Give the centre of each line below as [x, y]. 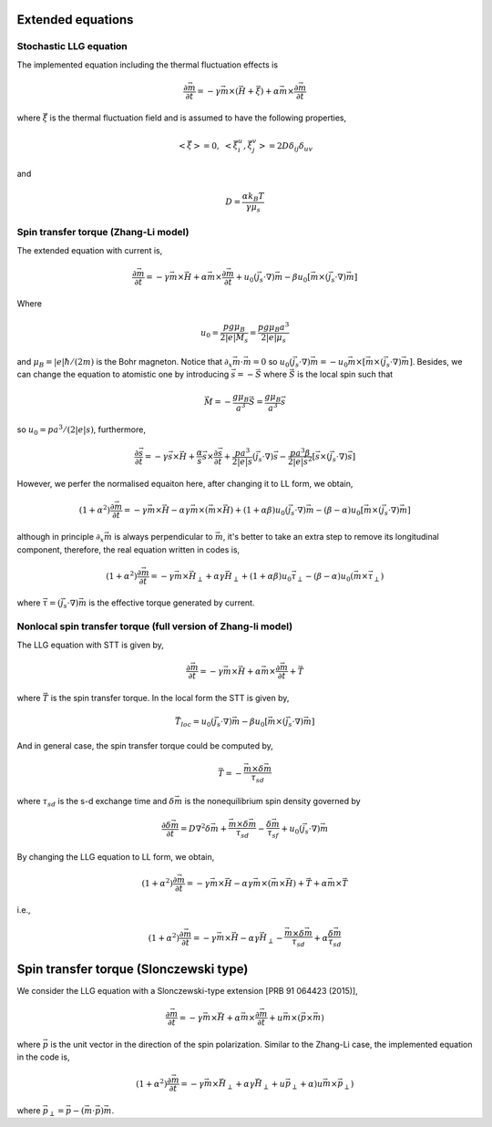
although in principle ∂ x [61, 538]
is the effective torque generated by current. [171, 603]
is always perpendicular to [164, 537]
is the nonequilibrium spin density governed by [272, 801]
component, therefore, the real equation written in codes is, [128, 549]
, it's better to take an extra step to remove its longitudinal [331, 537]
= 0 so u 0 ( [272, 362]
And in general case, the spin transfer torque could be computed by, [145, 745]
